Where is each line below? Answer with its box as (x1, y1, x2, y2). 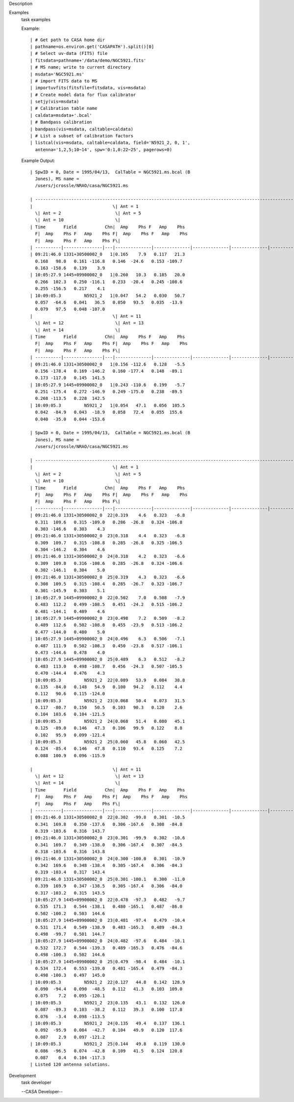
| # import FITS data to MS (30, 78, 98, 83)
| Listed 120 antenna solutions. (30, 1062, 110, 1067)
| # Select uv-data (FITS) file (30, 51, 108, 56)
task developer (21, 1079, 51, 1085)
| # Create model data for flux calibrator (30, 92, 136, 98)
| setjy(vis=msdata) (30, 99, 79, 105)
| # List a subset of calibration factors (30, 133, 134, 139)
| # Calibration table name (30, 105, 98, 111)
